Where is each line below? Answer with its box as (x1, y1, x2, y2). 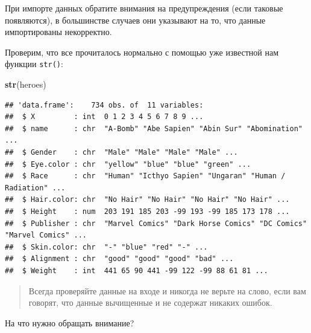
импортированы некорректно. (5, 25, 112, 38)
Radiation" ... (5, 183, 66, 192)
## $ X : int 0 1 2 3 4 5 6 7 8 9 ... (5, 112, 204, 121)
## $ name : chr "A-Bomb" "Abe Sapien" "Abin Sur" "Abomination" (5, 124, 303, 133)
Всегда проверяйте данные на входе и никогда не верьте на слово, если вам (28, 284, 306, 297)
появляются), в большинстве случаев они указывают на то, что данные (5, 13, 266, 26)
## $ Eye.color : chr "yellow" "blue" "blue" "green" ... (5, 160, 251, 169)
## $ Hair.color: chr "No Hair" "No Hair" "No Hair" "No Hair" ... (5, 195, 290, 204)
